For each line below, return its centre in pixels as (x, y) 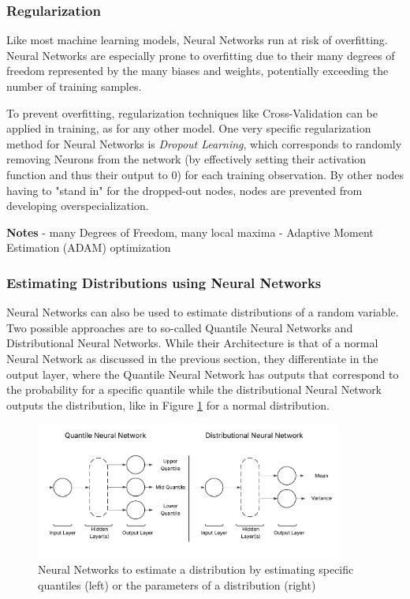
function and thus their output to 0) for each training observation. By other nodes (205, 174)
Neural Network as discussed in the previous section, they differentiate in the (192, 358)
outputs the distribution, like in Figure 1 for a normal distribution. (168, 404)
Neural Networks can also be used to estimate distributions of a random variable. (203, 312)
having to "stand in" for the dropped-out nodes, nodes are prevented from (184, 190)
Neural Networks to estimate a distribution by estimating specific (196, 569)
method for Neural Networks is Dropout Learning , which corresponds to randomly (204, 143)
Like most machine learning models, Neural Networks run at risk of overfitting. (197, 40)
